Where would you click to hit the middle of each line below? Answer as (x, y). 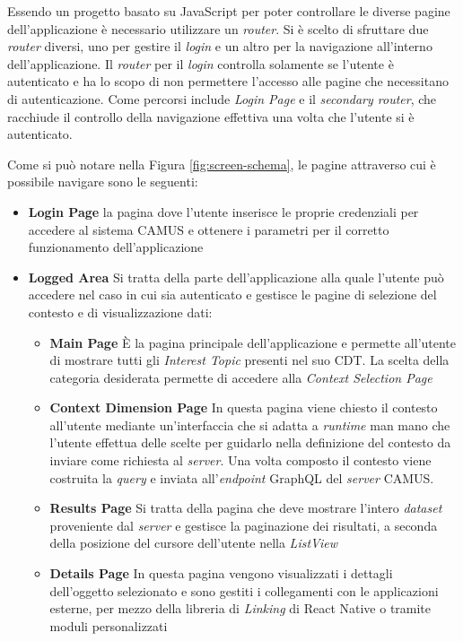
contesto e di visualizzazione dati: (120, 312)
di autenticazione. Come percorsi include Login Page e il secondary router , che (222, 98)
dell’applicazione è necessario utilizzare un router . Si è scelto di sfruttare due (218, 28)
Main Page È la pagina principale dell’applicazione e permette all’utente (253, 342)
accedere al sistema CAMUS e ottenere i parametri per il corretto (209, 229)
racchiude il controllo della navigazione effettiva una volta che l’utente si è (211, 116)
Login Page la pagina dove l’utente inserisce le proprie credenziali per (223, 211)
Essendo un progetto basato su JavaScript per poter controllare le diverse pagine (229, 11)
